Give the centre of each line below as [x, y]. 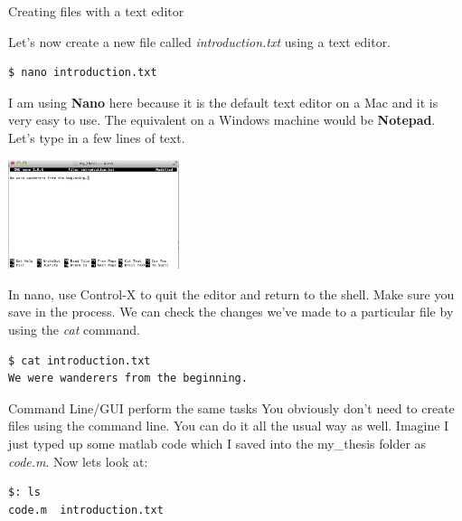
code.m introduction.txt [86, 510]
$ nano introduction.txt [83, 73]
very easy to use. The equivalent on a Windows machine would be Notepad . [222, 120]
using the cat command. [74, 330]
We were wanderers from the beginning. [128, 379]
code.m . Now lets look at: [78, 461]
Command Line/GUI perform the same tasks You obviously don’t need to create [231, 407]
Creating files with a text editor [96, 11]
